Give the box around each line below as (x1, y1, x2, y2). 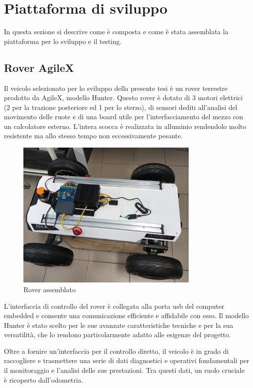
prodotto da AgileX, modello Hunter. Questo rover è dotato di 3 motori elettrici (4, 92, 243, 103)
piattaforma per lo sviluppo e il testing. (4, 36, 122, 46)
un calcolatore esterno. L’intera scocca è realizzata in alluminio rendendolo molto (4, 121, 246, 131)
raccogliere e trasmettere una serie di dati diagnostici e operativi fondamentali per (4, 355, 250, 366)
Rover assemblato (23, 284, 76, 294)
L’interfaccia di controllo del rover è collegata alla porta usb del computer (4, 301, 225, 311)
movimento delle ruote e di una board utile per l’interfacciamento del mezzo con (4, 111, 243, 122)
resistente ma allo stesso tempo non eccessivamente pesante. (4, 130, 183, 141)
